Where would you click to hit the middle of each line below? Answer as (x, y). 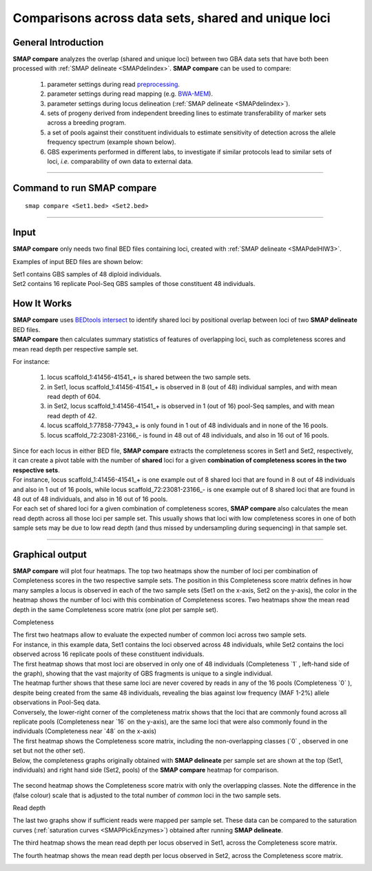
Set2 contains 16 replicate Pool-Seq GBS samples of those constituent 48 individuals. (134, 284)
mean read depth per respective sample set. (76, 349)
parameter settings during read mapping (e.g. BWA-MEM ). (130, 94)
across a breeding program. (87, 123)
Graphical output (50, 554)
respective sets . (36, 470)
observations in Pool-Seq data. (57, 702)
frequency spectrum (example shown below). (112, 142)
